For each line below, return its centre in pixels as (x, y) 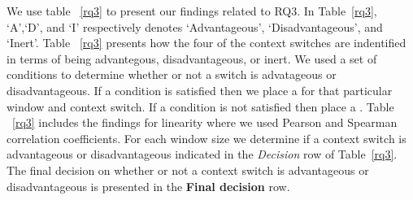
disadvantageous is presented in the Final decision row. (148, 186)
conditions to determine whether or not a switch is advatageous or (172, 74)
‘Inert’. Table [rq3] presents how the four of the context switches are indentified (206, 43)
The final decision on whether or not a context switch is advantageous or (188, 170)
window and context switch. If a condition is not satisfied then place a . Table (200, 106)
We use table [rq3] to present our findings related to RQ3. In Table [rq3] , (192, 11)
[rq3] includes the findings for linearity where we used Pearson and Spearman (205, 122)
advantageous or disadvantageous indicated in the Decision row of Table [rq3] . (202, 154)
